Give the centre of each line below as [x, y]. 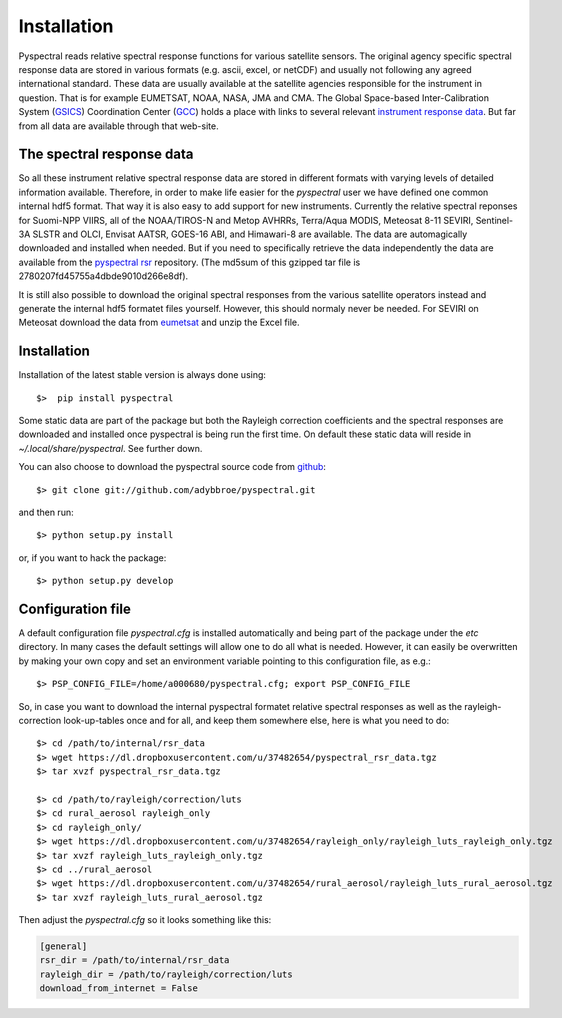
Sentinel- [494, 220]
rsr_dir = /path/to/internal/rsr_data [134, 960]
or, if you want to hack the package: [92, 557]
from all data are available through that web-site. [118, 126]
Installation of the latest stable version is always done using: [142, 375]
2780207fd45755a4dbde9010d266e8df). [103, 276]
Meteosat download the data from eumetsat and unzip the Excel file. [159, 322]
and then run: [46, 512]
